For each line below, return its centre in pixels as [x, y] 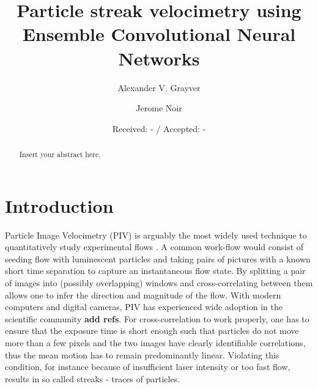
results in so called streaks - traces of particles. [93, 378]
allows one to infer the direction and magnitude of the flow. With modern [143, 295]
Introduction [59, 205]
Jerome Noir [159, 108]
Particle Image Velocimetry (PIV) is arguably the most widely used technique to [156, 235]
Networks [159, 58]
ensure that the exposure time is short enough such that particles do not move [152, 331]
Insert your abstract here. [60, 154]
